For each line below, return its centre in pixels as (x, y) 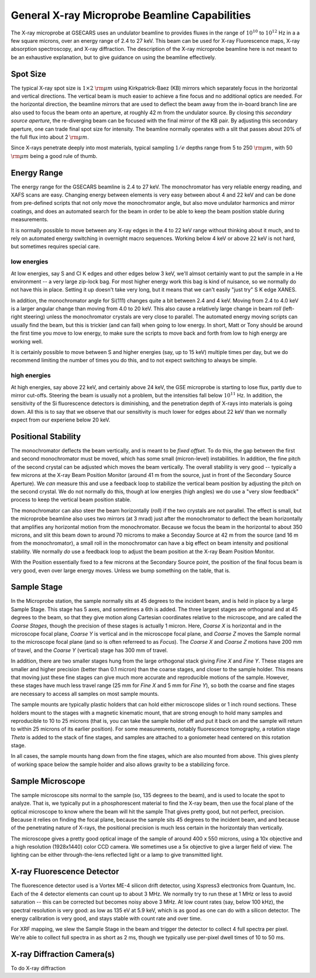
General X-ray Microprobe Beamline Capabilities (131, 15)
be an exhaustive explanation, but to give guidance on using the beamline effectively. (114, 57)
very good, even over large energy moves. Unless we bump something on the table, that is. (121, 570)
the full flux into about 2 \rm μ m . (50, 137)
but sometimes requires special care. (56, 246)
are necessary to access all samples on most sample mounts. (85, 694)
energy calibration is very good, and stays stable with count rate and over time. (106, 918)
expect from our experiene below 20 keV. (61, 420)
